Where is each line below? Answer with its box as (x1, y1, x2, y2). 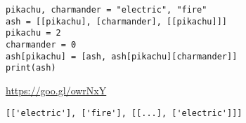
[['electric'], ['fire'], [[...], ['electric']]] (6, 108, 242, 118)
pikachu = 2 (6, 28, 61, 38)
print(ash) (6, 63, 56, 73)
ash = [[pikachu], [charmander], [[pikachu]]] (6, 16, 227, 27)
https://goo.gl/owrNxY (6, 82, 107, 97)
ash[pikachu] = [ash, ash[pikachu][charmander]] (6, 51, 238, 61)
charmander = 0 (6, 39, 77, 50)
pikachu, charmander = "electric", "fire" (6, 5, 207, 15)
